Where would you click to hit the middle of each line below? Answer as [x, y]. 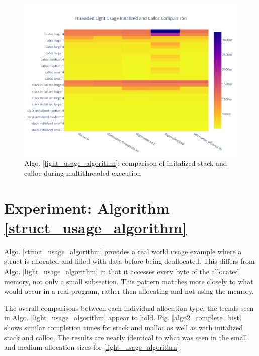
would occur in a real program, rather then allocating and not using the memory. [129, 291]
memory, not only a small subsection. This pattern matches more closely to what [129, 281]
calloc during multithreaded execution [83, 173]
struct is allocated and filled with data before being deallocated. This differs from [129, 261]
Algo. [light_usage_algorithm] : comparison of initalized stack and [126, 163]
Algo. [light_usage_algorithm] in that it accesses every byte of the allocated [122, 271]
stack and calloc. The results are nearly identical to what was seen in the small [126, 337]
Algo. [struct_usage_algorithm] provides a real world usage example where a [123, 251]
